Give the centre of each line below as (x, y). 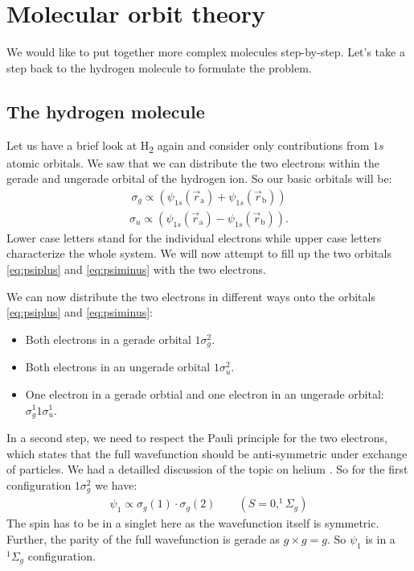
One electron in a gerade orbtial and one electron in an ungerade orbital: (205, 393)
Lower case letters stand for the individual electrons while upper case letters (194, 237)
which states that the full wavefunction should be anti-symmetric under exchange (207, 453)
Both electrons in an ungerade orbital (118, 367)
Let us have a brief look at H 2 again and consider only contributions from (188, 146)
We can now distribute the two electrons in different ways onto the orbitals (191, 296)
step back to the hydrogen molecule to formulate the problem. (159, 67)
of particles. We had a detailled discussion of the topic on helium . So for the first (207, 469)
